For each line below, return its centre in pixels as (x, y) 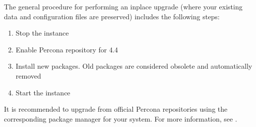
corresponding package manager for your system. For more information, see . (121, 118)
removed (28, 75)
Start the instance (43, 92)
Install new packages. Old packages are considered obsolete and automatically (134, 66)
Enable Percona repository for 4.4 (67, 49)
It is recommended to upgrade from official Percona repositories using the (116, 109)
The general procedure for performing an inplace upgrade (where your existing (123, 6)
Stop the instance (42, 33)
